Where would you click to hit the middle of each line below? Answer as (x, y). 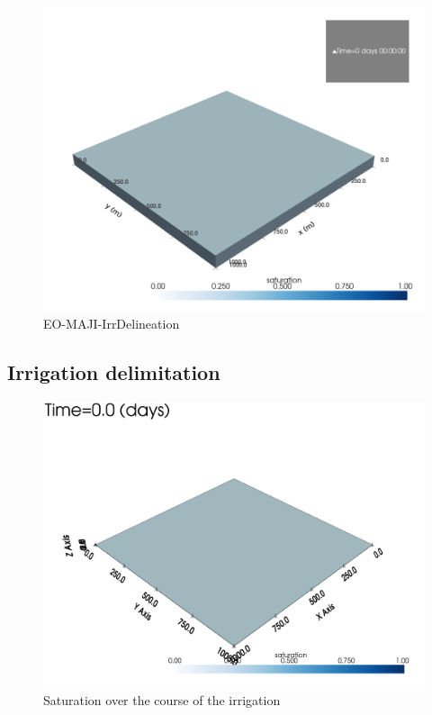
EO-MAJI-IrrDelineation (112, 323)
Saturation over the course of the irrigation (162, 700)
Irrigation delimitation (114, 371)
